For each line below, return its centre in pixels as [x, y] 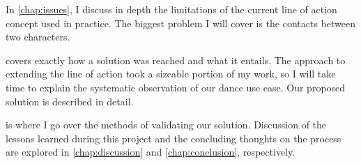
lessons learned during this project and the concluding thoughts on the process [174, 138]
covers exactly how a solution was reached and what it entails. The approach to [176, 60]
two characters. [38, 37]
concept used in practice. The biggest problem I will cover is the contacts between [181, 23]
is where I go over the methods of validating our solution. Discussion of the [166, 125]
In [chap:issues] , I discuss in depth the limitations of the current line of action [171, 9]
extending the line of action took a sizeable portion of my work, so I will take [171, 74]
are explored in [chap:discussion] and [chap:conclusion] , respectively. [151, 152]
